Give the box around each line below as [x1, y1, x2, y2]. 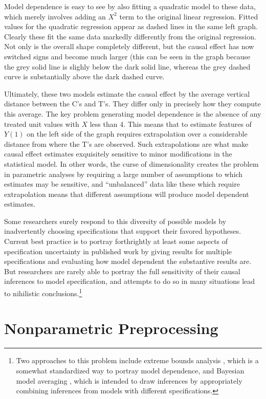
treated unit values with [4, 118, 79, 129]
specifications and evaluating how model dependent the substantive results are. [4, 256, 252, 267]
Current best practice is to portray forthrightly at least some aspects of [4, 236, 228, 247]
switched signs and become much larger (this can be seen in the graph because [4, 51, 251, 61]
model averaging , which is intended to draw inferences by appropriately [16, 375, 242, 386]
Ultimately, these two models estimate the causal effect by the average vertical [4, 88, 250, 99]
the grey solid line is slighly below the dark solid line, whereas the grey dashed [4, 61, 251, 72]
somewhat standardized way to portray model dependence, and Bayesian [16, 365, 245, 375]
